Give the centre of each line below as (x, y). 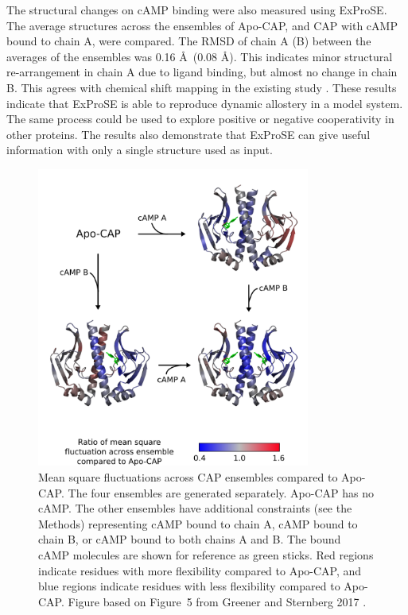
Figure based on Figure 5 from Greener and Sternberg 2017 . (217, 601)
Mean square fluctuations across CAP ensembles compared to (188, 477)
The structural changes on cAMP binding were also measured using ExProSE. (197, 10)
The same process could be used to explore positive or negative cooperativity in (200, 119)
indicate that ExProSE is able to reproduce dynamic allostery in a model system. (205, 103)
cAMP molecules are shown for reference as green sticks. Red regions (206, 554)
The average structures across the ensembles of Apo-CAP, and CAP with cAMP (202, 25)
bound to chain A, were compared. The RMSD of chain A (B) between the (189, 41)
